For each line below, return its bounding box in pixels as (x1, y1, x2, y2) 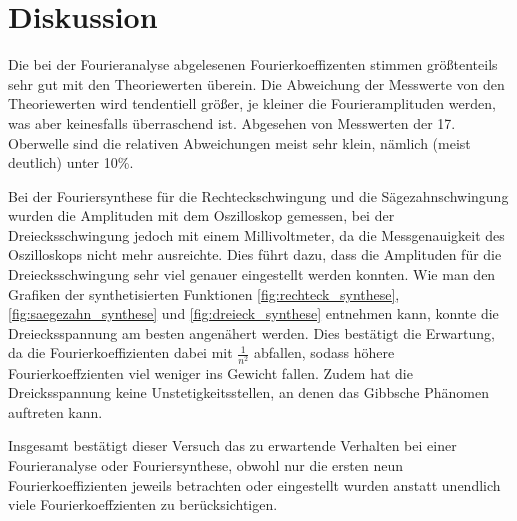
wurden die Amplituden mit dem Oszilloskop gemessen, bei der (8, 205, 395, 226)
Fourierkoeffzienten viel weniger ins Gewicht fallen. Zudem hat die (8, 362, 413, 383)
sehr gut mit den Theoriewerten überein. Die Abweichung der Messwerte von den (8, 73, 505, 94)
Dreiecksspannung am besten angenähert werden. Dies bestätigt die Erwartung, (8, 322, 495, 343)
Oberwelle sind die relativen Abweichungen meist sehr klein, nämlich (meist (8, 132, 471, 153)
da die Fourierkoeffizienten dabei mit (8, 342, 233, 363)
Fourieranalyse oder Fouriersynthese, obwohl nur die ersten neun (8, 454, 403, 475)
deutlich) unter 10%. (8, 152, 134, 173)
